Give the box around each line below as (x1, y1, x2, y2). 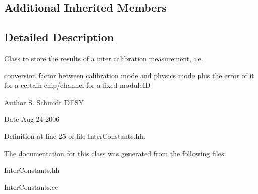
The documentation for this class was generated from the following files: (4, 148, 226, 158)
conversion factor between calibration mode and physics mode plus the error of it (4, 70, 254, 80)
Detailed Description (4, 29, 114, 45)
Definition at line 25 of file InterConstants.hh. (4, 130, 146, 141)
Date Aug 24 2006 (4, 114, 60, 124)
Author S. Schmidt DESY (4, 96, 84, 107)
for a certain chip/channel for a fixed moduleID (4, 80, 151, 90)
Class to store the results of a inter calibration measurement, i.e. (4, 53, 203, 63)
